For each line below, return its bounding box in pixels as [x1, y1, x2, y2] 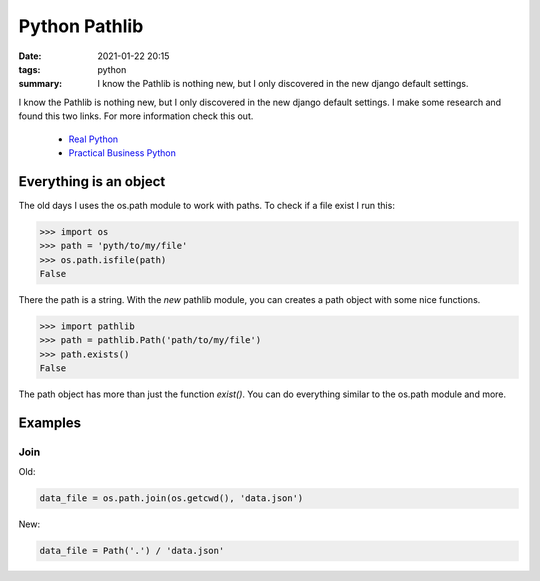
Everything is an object [18, 173, 166, 190]
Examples [18, 414, 82, 431]
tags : [18, 63, 41, 75]
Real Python [68, 133, 119, 145]
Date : [18, 50, 42, 62]
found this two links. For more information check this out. [18, 110, 254, 122]
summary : [18, 78, 63, 90]
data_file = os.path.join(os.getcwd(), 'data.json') [39, 493, 304, 504]
